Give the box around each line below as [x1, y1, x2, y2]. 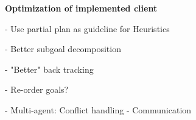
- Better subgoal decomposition [5, 42, 121, 55]
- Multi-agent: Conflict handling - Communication [5, 103, 192, 116]
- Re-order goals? [5, 83, 69, 96]
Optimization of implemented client [5, 2, 158, 14]
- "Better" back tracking [5, 62, 94, 75]
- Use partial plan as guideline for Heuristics [5, 22, 170, 35]
